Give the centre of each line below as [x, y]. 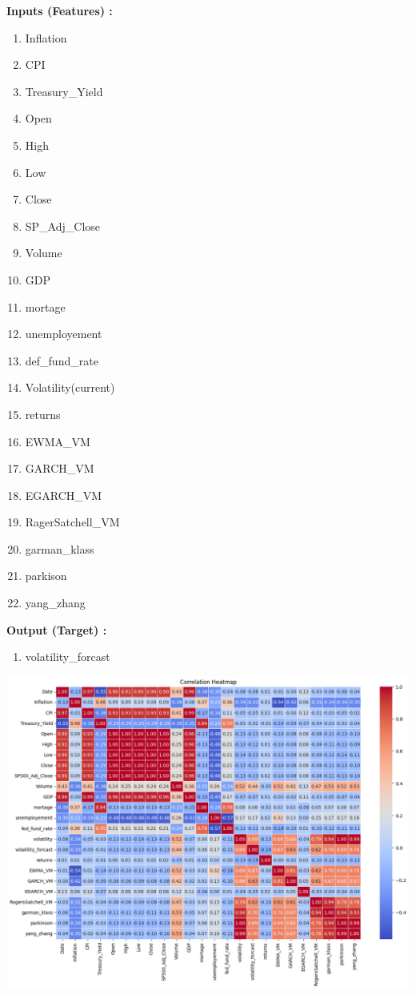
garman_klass [60, 548]
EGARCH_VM [64, 495]
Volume [44, 253]
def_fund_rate [62, 360]
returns [43, 414]
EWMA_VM [58, 441]
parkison [46, 576]
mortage [45, 306]
